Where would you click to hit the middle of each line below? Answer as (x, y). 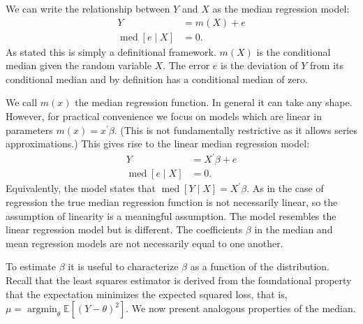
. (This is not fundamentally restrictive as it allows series (236, 130)
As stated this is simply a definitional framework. (111, 51)
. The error (186, 65)
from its (327, 65)
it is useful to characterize (123, 266)
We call (22, 102)
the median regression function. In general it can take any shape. (214, 102)
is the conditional (294, 51)
